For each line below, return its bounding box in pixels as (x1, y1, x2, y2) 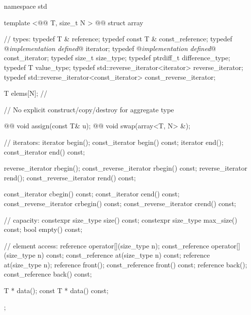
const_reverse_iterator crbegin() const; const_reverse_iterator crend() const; (4, 198, 236, 208)
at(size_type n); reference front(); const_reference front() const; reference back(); (4, 259, 247, 269)
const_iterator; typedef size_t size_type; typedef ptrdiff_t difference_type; (4, 52, 231, 63)
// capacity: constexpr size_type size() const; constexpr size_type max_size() (4, 214, 237, 225)
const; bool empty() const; (4, 224, 83, 234)
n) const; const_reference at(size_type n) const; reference (37, 250, 210, 260)
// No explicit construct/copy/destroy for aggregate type (4, 104, 174, 114)
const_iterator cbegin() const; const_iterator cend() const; (4, 189, 179, 199)
